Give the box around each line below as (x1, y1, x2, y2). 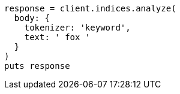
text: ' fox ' (24, 32, 91, 42)
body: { (14, 13, 50, 23)
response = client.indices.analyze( (4, 4, 176, 13)
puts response (4, 61, 70, 71)
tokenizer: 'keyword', (24, 23, 131, 32)
